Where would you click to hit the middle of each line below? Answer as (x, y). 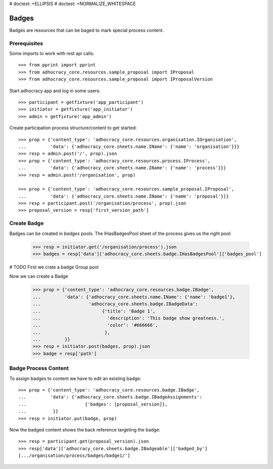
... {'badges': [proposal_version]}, (93, 404)
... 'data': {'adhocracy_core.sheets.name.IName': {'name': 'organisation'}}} (129, 146)
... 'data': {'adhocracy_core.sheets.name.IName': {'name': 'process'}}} (122, 168)
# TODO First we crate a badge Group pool (54, 267)
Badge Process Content (39, 368)
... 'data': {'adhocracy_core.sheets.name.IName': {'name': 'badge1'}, (134, 297)
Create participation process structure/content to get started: (73, 128)
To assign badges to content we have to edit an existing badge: (75, 378)
